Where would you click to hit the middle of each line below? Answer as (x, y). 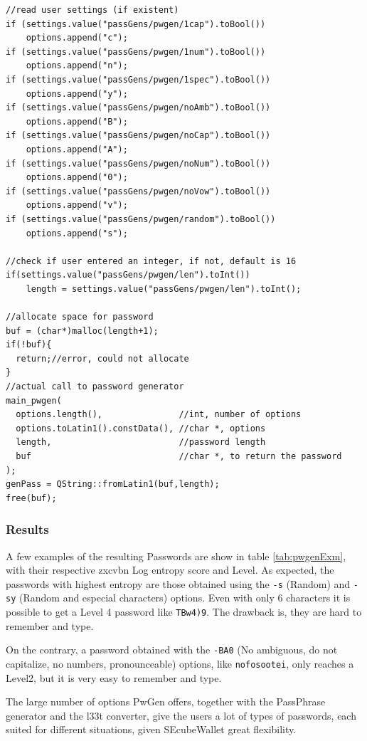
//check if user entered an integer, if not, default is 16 (151, 261)
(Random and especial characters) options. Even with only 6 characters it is (185, 598)
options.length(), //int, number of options (159, 415)
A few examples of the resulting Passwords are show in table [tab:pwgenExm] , (176, 556)
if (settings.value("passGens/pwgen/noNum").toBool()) (138, 163)
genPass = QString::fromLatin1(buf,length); (113, 484)
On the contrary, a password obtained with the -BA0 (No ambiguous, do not (172, 650)
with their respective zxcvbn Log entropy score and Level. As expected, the (170, 570)
